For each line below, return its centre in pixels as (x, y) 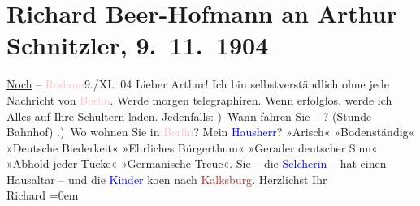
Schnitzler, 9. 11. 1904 (138, 45)
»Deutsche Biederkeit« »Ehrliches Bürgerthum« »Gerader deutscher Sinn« (192, 147)
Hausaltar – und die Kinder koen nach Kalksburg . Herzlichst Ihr (167, 179)
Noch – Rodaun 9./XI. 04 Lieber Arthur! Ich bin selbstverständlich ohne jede (198, 84)
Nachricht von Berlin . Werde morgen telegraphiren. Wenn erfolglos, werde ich (199, 99)
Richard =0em (43, 195)
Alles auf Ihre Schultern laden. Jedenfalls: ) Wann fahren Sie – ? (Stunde (189, 116)
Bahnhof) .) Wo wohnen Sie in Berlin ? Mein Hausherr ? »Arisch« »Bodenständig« (211, 132)
